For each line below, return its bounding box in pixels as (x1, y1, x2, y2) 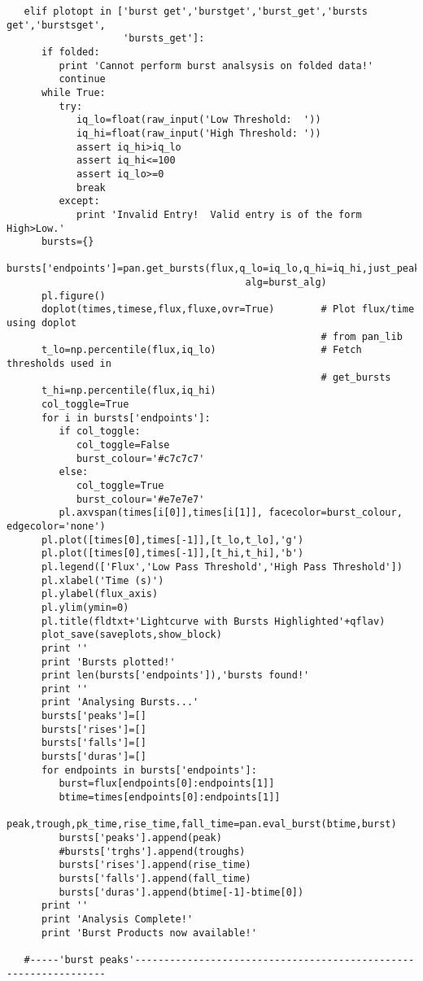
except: (59, 195, 100, 207)
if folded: (41, 46, 100, 58)
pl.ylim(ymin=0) (41, 601, 129, 613)
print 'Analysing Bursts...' (41, 696, 199, 708)
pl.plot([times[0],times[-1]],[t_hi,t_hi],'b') (41, 547, 304, 560)
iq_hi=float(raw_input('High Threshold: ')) (76, 127, 321, 139)
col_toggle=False (76, 439, 170, 451)
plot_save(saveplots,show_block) (41, 629, 222, 641)
